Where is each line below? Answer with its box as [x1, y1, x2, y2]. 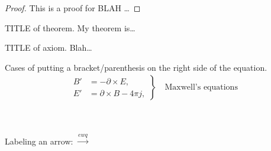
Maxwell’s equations [164, 83, 238, 92]
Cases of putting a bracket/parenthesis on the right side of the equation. [5, 61, 267, 73]
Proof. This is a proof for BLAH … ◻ [5, 2, 141, 14]
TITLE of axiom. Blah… [5, 41, 92, 54]
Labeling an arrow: [5, 134, 73, 147]
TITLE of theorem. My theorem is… [5, 21, 135, 34]
